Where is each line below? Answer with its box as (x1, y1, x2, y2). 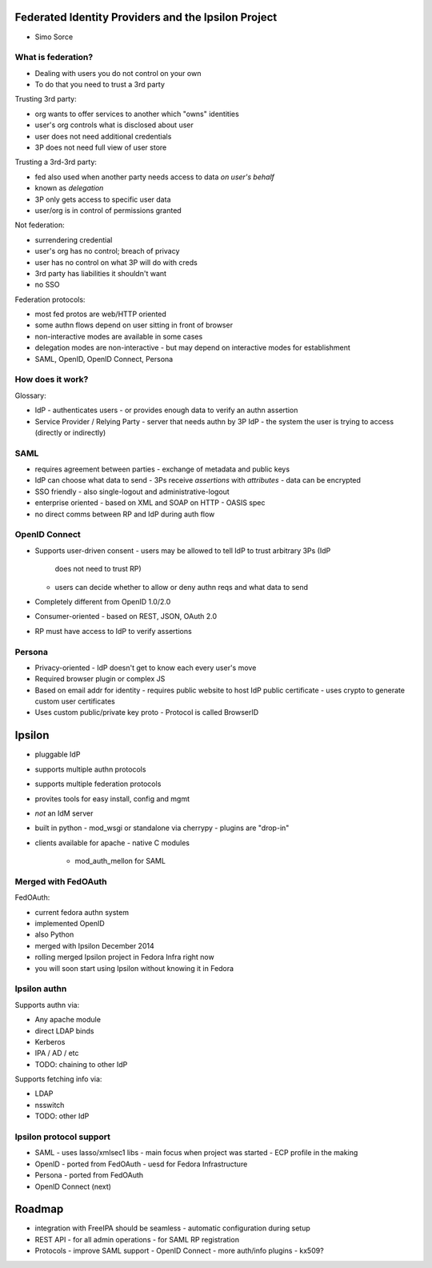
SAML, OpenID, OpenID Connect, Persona (34, 354, 174, 363)
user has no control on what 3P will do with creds (34, 257, 198, 267)
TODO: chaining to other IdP (34, 1059, 128, 1069)
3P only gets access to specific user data (34, 195, 171, 204)
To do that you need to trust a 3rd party (34, 80, 166, 90)
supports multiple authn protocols (34, 764, 146, 774)
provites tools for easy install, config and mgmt (34, 793, 190, 804)
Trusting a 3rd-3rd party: (14, 157, 98, 167)
